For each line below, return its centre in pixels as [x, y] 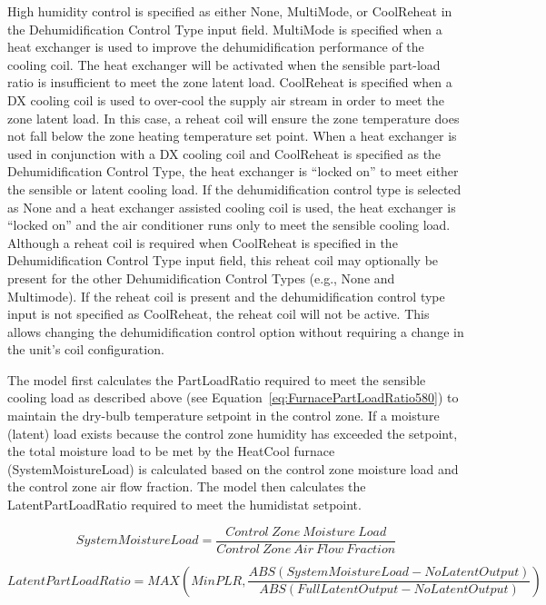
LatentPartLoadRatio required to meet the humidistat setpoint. [184, 505]
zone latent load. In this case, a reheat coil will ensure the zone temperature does [233, 118]
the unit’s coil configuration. [86, 349]
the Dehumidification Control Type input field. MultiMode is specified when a [225, 29]
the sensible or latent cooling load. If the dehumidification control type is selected [234, 188]
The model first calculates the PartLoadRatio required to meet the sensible [217, 379]
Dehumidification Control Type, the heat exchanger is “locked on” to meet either [233, 171]
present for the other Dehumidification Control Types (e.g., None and [201, 278]
